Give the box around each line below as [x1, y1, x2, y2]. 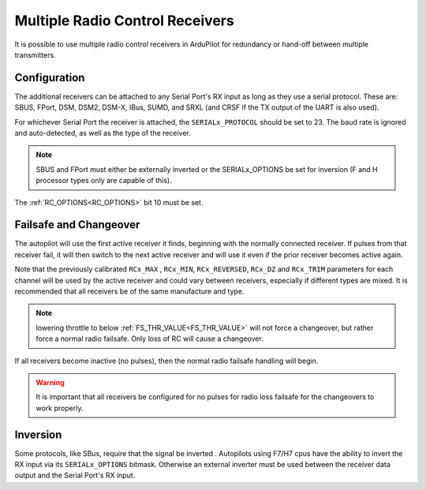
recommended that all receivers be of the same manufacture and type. [14, 286, 245, 296]
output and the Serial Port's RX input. [14, 470, 136, 481]
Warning [35, 378, 65, 387]
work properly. [35, 403, 84, 413]
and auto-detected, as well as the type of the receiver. [14, 129, 191, 138]
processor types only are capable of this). [35, 176, 173, 185]
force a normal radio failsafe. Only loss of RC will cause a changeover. [35, 334, 263, 343]
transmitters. [14, 50, 56, 59]
